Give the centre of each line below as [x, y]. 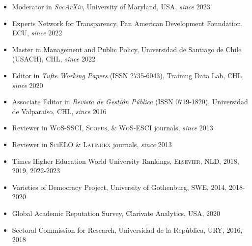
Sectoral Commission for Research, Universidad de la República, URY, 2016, [127, 230]
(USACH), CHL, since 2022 [54, 59]
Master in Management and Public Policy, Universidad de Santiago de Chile [127, 49]
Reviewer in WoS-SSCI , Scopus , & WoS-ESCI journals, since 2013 [112, 128]
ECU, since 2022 [37, 33]
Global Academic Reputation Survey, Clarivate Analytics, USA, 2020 [116, 213]
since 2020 [28, 85]
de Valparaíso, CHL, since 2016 [59, 111]
